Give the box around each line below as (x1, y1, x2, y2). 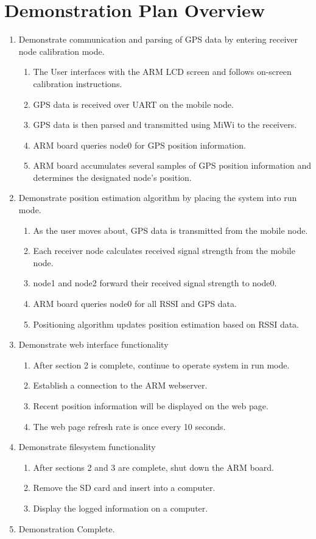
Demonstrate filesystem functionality (18, 440, 156, 453)
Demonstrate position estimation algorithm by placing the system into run (18, 191, 297, 204)
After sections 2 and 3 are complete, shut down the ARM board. (33, 460, 274, 473)
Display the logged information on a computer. (33, 501, 208, 514)
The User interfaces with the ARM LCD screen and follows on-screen (33, 65, 292, 78)
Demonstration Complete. (18, 522, 115, 535)
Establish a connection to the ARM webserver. (33, 379, 208, 392)
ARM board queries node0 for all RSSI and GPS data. (33, 297, 237, 310)
